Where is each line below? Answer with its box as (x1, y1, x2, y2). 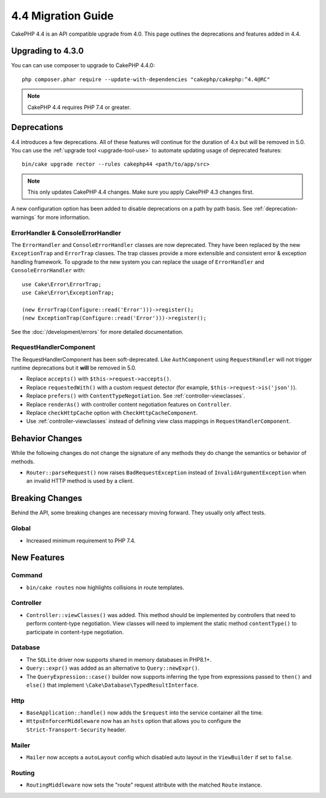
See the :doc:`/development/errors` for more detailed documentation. (11, 328, 184, 335)
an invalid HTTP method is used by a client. (26, 477, 134, 485)
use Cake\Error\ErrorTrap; (22, 281, 102, 287)
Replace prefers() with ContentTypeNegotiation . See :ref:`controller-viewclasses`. (26, 392, 246, 399)
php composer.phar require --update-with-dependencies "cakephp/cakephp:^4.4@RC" (22, 76, 270, 83)
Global (11, 524, 31, 532)
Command (11, 571, 42, 580)
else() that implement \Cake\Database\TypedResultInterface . (26, 681, 199, 688)
